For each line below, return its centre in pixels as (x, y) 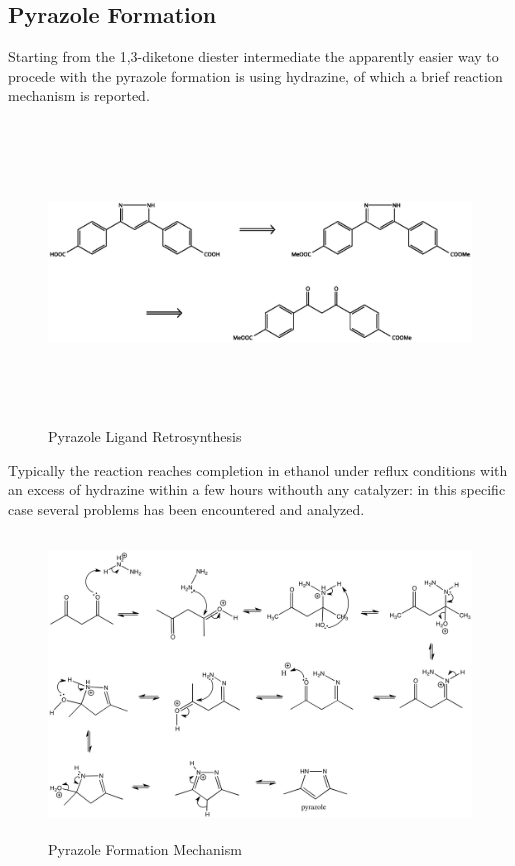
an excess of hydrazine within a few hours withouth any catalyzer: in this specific (257, 489)
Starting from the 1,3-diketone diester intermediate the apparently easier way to (253, 56)
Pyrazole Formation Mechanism (145, 849)
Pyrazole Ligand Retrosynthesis (145, 435)
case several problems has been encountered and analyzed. (186, 508)
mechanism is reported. (79, 95)
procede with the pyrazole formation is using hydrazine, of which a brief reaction (255, 75)
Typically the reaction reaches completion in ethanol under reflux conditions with (258, 469)
